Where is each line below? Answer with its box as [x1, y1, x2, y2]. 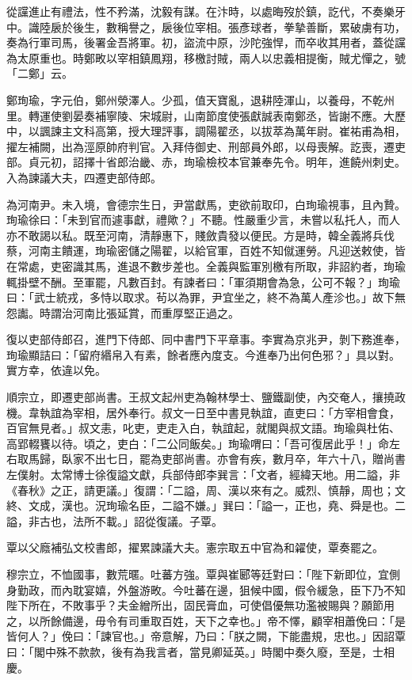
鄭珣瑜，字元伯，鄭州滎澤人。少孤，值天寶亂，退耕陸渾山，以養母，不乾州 [6, 91, 395, 108]
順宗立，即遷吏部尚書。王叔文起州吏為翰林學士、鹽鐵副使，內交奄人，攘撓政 [6, 389, 406, 405]
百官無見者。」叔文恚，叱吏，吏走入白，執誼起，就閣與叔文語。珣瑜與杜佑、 [6, 420, 400, 436]
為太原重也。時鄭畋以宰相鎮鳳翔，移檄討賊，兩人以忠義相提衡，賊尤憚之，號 [6, 49, 406, 66]
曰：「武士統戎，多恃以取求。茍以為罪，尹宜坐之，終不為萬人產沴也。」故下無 [6, 289, 406, 306]
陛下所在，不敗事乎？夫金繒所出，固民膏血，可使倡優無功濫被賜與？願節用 [6, 597, 395, 614]
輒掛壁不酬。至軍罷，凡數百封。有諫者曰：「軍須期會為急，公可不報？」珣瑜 [6, 273, 400, 290]
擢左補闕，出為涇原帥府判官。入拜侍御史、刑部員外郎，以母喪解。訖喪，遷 [6, 138, 395, 154]
